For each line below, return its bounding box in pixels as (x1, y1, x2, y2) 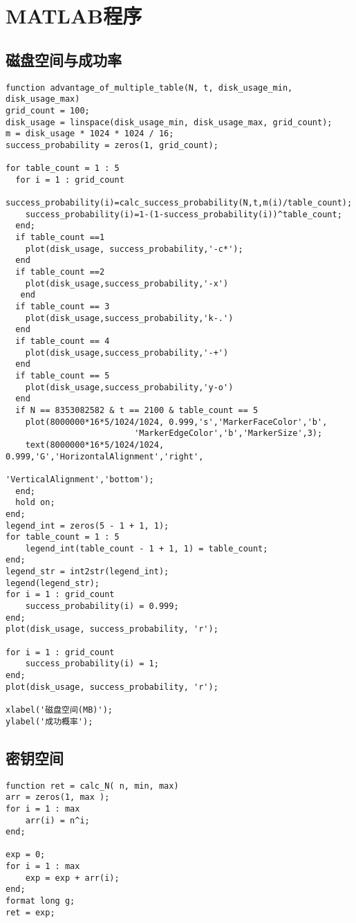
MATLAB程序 (6, 1, 142, 30)
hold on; (15, 497, 55, 508)
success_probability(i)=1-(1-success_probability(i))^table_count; (25, 209, 342, 219)
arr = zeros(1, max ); (6, 792, 110, 803)
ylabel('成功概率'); (6, 716, 93, 726)
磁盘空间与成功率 (6, 48, 122, 70)
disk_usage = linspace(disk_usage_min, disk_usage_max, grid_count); (6, 117, 332, 127)
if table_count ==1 (15, 232, 105, 243)
